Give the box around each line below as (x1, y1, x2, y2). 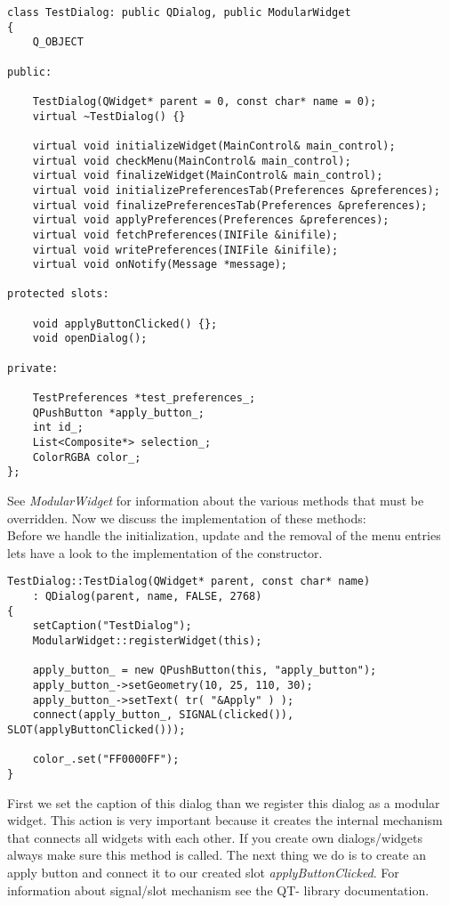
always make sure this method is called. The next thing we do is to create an (7, 845, 426, 864)
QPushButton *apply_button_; (32, 406, 205, 419)
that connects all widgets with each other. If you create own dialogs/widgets (7, 828, 423, 846)
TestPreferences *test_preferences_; (32, 392, 256, 405)
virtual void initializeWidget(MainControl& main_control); (32, 139, 396, 152)
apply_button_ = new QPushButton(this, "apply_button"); (32, 664, 377, 677)
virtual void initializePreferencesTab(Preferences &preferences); (32, 183, 440, 197)
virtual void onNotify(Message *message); (32, 258, 287, 271)
